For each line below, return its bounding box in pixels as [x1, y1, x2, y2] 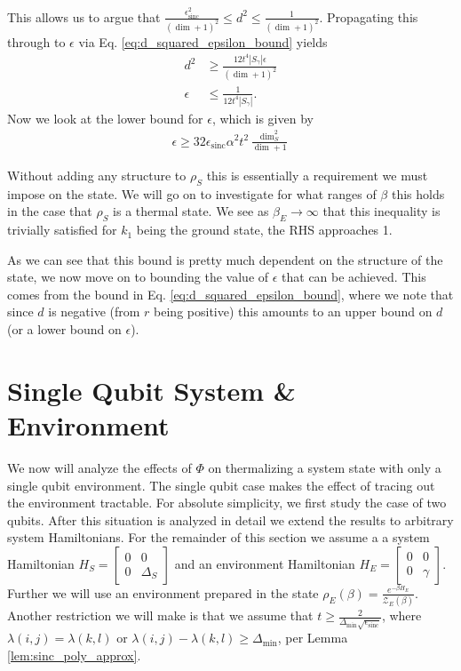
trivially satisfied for [7, 220, 117, 239]
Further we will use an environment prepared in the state [7, 583, 319, 602]
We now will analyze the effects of [7, 458, 192, 476]
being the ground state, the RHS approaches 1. [136, 220, 393, 239]
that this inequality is [322, 202, 441, 220]
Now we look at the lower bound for [7, 108, 203, 127]
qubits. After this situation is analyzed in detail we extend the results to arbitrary [7, 510, 454, 529]
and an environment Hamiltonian [174, 554, 355, 572]
